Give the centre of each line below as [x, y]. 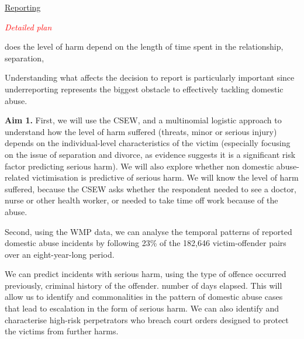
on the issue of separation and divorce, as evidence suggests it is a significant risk [150, 154]
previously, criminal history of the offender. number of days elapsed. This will [144, 285]
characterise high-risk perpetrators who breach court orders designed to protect [147, 319]
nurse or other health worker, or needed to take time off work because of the [141, 200]
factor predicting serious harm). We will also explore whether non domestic [139, 166]
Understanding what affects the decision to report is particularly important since [150, 77]
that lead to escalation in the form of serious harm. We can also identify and [142, 308]
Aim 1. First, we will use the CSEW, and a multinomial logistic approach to [143, 120]
